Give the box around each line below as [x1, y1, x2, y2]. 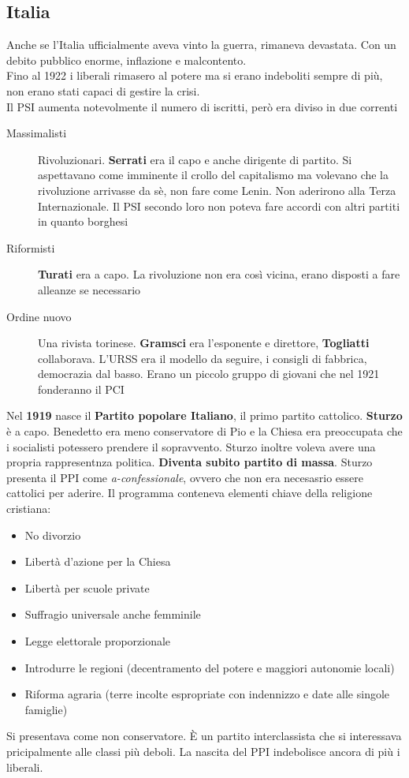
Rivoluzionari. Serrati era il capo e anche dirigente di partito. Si [38, 151, 352, 167]
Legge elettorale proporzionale [24, 633, 171, 649]
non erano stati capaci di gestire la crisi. [6, 82, 200, 99]
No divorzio [24, 526, 81, 543]
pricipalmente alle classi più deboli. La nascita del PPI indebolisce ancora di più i [6, 742, 400, 759]
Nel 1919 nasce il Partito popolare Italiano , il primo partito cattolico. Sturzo [6, 407, 403, 424]
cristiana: [6, 500, 51, 517]
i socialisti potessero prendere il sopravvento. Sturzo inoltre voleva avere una [6, 438, 376, 454]
